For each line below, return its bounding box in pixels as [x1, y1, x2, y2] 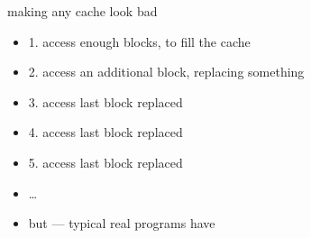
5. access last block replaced [28, 152, 183, 171]
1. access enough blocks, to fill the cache [28, 32, 251, 50]
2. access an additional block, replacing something [28, 62, 305, 81]
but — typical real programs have [28, 214, 215, 233]
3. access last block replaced [28, 92, 183, 111]
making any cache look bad [7, 2, 158, 20]
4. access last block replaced [28, 123, 183, 142]
